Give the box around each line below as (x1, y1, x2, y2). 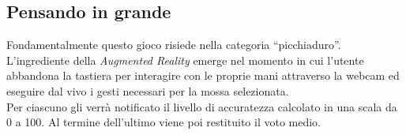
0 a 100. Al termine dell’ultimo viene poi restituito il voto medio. (6, 114, 321, 130)
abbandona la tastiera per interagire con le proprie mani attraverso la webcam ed (6, 67, 400, 84)
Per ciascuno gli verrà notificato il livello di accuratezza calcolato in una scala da (6, 98, 397, 114)
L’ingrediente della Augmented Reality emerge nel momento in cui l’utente (6, 51, 364, 68)
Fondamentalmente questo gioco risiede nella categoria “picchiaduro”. (6, 36, 341, 53)
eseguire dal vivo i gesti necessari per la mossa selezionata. (6, 82, 289, 99)
